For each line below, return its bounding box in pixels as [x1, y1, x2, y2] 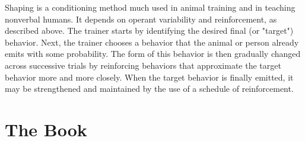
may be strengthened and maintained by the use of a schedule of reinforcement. [5, 82, 294, 95]
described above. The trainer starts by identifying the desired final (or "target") [5, 24, 294, 37]
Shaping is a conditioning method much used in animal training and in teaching [5, 1, 296, 13]
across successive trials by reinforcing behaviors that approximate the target [5, 59, 281, 71]
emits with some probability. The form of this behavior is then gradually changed [5, 47, 301, 60]
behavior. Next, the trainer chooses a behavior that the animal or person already [5, 36, 299, 48]
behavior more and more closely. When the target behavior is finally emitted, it [5, 70, 294, 83]
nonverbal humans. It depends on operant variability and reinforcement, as [5, 12, 277, 25]
